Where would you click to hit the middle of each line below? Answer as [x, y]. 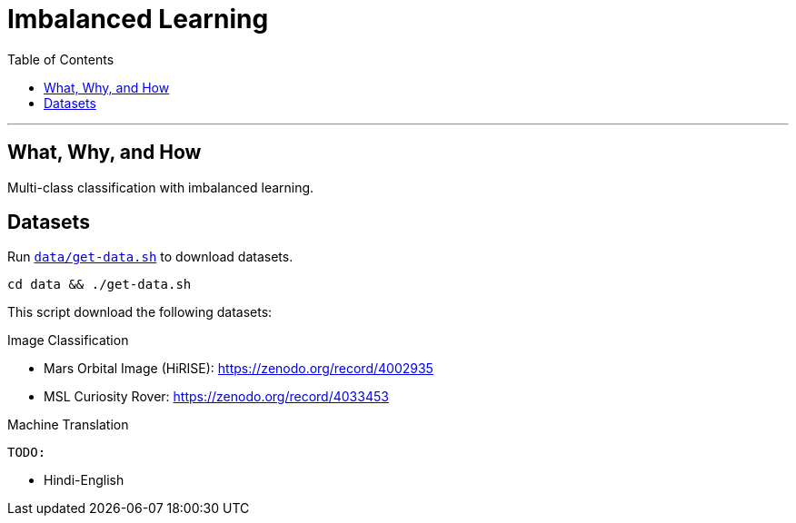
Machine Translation [68, 425]
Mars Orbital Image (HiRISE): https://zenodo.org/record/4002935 [239, 369]
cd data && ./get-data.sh [99, 285]
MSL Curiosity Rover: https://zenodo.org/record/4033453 [216, 397]
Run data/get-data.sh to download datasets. [150, 257]
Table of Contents [61, 59]
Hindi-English [84, 480]
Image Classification [68, 340]
